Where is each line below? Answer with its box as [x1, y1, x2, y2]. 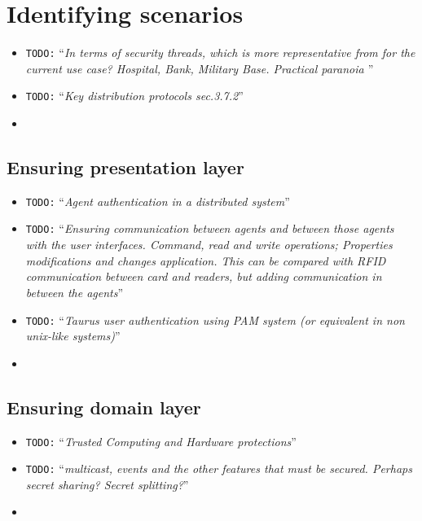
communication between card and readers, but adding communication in [25, 268, 382, 285]
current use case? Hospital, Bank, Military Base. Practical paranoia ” [25, 59, 374, 77]
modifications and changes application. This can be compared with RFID [25, 252, 386, 269]
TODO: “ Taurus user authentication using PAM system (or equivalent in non [25, 311, 405, 328]
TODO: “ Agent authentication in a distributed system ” [25, 192, 290, 209]
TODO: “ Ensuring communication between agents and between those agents [25, 220, 394, 237]
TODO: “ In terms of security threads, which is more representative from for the [25, 44, 415, 61]
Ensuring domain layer [7, 394, 201, 419]
